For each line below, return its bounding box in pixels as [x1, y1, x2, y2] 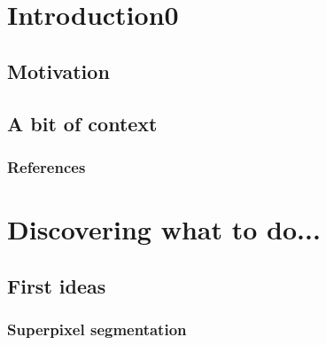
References [7, 155, 86, 177]
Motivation [7, 57, 110, 84]
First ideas [7, 271, 106, 299]
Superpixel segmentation [7, 318, 187, 340]
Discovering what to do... [7, 210, 321, 247]
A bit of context [7, 109, 158, 137]
